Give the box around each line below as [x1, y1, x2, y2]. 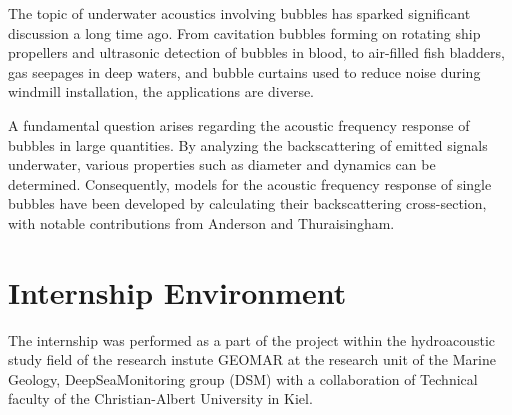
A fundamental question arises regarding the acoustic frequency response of [8, 114, 470, 135]
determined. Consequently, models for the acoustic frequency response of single [8, 173, 492, 194]
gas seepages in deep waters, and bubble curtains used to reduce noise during [8, 61, 481, 82]
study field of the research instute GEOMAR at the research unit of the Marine [8, 349, 496, 370]
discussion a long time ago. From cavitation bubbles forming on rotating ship [8, 22, 481, 43]
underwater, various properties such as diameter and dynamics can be [8, 154, 436, 175]
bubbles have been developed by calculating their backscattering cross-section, [8, 193, 487, 214]
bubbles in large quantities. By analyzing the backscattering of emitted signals [8, 134, 488, 155]
